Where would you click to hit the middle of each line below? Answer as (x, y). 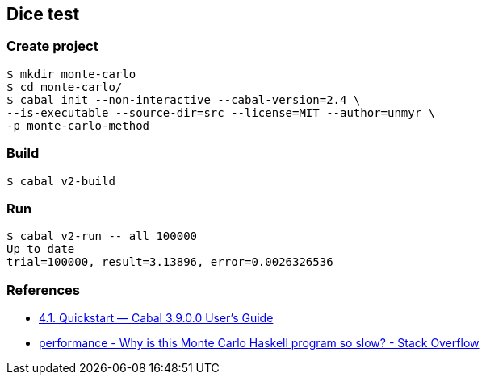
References (43, 290)
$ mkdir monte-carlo (71, 74)
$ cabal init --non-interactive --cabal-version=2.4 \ (184, 99)
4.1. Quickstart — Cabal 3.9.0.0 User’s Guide (156, 318)
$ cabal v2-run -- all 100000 (102, 236)
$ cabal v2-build (61, 181)
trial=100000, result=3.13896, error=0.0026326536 (170, 262)
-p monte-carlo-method (78, 125)
